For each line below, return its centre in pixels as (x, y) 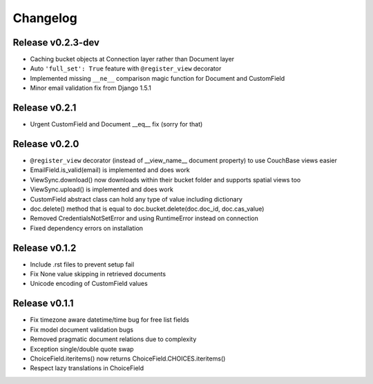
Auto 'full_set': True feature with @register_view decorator (126, 68)
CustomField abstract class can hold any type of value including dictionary (136, 199)
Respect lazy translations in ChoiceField (87, 368)
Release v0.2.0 (46, 144)
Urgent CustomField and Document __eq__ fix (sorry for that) (116, 124)
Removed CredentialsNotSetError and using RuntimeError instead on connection (144, 218)
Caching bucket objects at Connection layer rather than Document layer (132, 59)
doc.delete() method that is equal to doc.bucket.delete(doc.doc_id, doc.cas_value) (147, 209)
